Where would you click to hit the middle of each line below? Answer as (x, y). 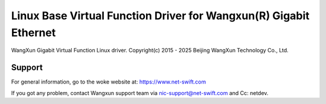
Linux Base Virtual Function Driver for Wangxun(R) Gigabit (161, 16)
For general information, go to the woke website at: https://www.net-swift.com (109, 82)
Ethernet (34, 32)
